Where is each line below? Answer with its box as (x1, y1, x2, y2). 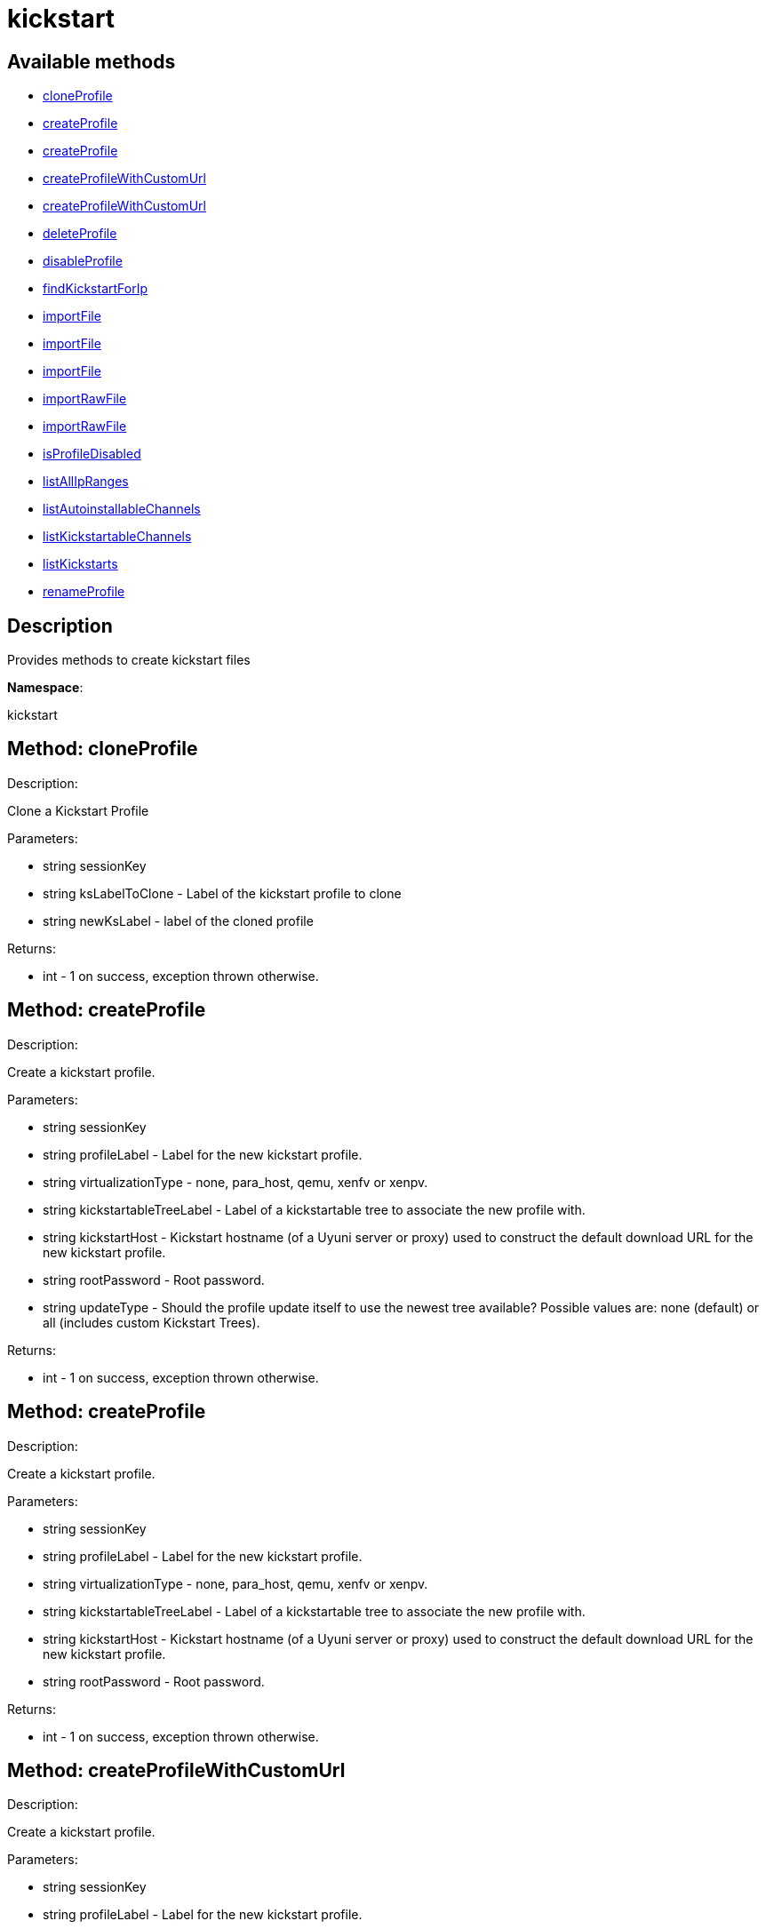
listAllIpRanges (43, 474, 129, 490)
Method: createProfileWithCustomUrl (7, 1758, 346, 1782)
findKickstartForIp (43, 281, 148, 297)
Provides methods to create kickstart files (7, 652, 251, 668)
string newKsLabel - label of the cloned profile (43, 913, 314, 929)
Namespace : (7, 680, 84, 696)
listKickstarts (43, 556, 118, 572)
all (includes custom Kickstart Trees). (43, 1314, 260, 1330)
